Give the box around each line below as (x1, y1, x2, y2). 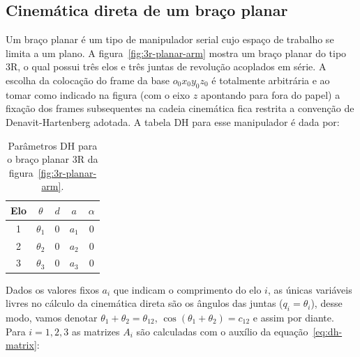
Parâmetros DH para (8, 138, 98, 152)
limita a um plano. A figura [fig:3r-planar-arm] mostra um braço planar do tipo (6, 45, 347, 60)
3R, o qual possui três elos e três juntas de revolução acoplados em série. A (6, 59, 327, 74)
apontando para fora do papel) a (200, 87, 340, 102)
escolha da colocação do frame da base (6, 72, 170, 87)
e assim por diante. (253, 310, 334, 324)
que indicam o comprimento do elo (113, 282, 262, 296)
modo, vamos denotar (6, 310, 98, 324)
